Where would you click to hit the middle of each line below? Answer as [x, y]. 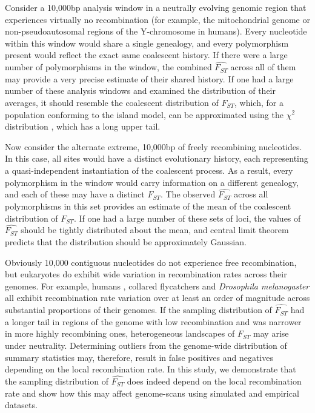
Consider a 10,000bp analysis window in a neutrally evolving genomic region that [156, 7]
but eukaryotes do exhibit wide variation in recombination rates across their [146, 274]
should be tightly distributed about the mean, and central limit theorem [155, 230]
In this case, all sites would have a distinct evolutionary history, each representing [157, 158]
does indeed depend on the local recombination [214, 381]
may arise [271, 333]
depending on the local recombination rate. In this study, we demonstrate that [151, 369]
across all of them [263, 67]
